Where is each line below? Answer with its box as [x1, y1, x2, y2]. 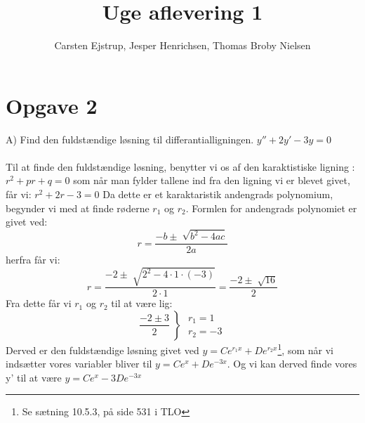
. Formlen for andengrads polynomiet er [185, 200, 357, 215]
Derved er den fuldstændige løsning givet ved [6, 342, 199, 357]
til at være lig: [111, 296, 173, 311]
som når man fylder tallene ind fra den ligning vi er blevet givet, [73, 173, 350, 188]
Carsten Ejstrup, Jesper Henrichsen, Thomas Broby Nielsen [54, 38, 311, 53]
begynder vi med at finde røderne [6, 200, 150, 215]
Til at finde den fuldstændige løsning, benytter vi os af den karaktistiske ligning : [6, 159, 355, 174]
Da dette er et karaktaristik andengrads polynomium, [102, 187, 333, 202]
